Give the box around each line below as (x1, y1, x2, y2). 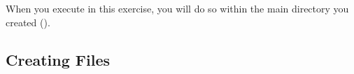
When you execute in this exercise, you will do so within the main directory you (6, 1, 349, 15)
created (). (6, 15, 50, 29)
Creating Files (6, 48, 111, 70)
